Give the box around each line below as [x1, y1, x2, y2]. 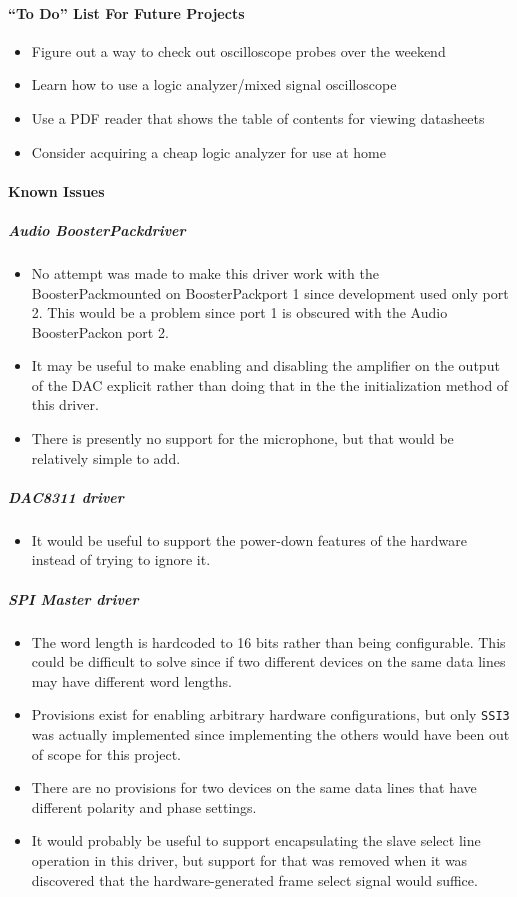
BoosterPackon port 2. [31, 321, 169, 342]
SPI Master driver [8, 588, 139, 609]
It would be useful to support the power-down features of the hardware [31, 529, 468, 550]
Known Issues [8, 180, 105, 201]
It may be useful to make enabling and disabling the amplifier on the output [31, 355, 500, 376]
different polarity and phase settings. [31, 796, 257, 817]
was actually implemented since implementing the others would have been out [31, 724, 510, 745]
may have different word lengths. [31, 670, 232, 691]
